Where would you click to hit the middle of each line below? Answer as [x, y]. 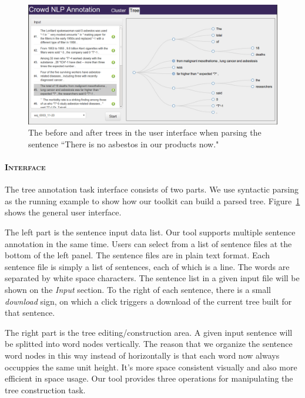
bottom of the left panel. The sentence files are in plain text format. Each [138, 255]
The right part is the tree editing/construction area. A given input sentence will [149, 332]
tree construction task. [45, 389]
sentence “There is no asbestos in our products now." [124, 144]
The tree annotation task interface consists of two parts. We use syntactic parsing [152, 189]
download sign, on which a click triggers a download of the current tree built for [148, 301]
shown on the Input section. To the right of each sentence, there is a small [138, 290]
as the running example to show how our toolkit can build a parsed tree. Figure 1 [152, 200]
